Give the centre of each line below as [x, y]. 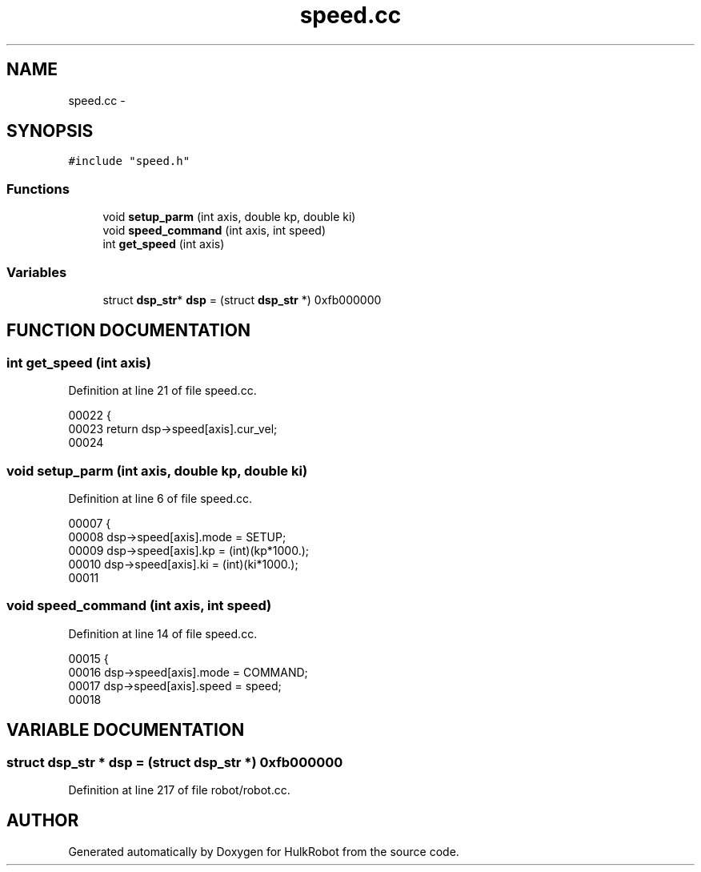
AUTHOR [43, 821]
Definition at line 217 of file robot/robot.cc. [179, 790]
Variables [37, 272]
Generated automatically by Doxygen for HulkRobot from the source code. [264, 851]
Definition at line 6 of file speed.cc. [160, 498]
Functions [38, 189]
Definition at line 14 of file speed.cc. [163, 633]
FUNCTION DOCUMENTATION [128, 331]
